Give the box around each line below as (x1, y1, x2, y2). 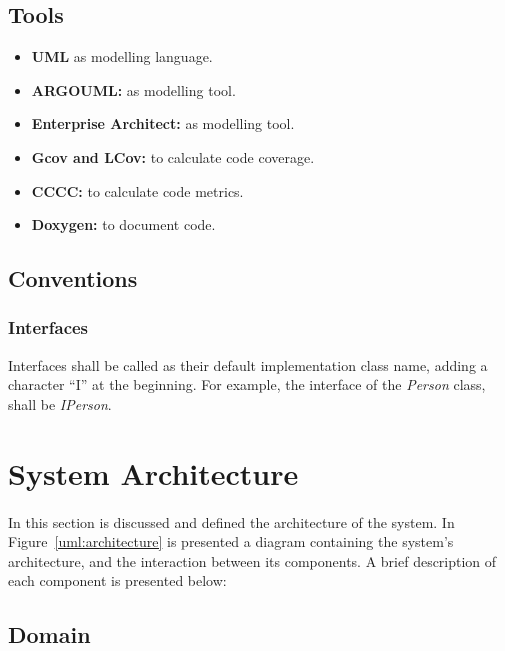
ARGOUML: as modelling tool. (31, 79, 236, 100)
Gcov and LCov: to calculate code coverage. (31, 146, 315, 167)
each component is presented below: (8, 570, 227, 591)
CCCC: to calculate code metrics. (31, 180, 244, 201)
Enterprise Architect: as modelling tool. (31, 113, 295, 134)
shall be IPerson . (8, 393, 112, 414)
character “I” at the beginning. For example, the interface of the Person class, (8, 374, 486, 395)
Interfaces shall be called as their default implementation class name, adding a (8, 354, 488, 375)
